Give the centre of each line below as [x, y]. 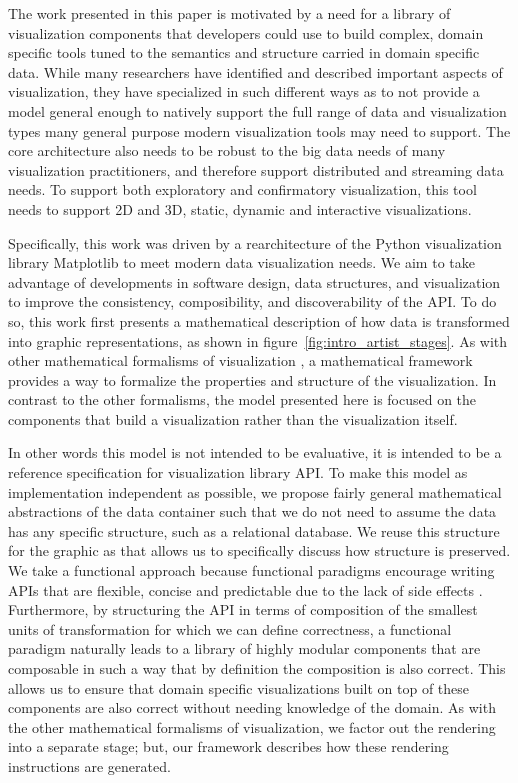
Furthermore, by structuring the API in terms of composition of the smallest [243, 609]
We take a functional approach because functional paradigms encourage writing [251, 570]
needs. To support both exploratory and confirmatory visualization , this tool [242, 189]
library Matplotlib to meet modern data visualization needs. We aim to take [241, 262]
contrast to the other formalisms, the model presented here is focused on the [242, 399]
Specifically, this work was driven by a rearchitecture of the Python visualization [255, 242]
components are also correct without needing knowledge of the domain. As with [252, 707]
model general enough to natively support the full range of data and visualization [257, 110]
